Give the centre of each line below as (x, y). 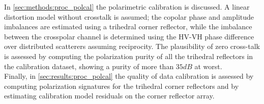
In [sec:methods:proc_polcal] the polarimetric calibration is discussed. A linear (127, 7)
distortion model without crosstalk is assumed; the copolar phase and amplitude (129, 16)
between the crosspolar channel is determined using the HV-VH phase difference (129, 36)
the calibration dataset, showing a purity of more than (89, 66)
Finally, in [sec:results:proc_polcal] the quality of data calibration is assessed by (129, 76)
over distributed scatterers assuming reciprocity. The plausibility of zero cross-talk (132, 46)
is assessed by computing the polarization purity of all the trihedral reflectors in (129, 56)
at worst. (208, 66)
